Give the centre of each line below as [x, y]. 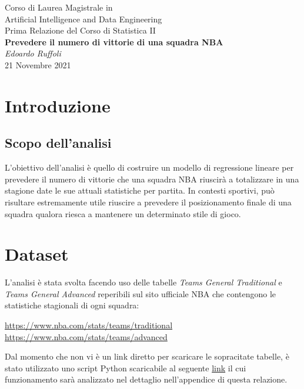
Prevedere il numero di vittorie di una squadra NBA [114, 41]
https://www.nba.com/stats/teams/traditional [89, 325]
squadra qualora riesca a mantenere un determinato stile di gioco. [123, 213]
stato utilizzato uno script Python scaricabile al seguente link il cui [126, 368]
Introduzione [58, 105]
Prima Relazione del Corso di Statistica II [80, 30]
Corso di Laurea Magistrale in [59, 7]
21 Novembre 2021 [38, 64]
